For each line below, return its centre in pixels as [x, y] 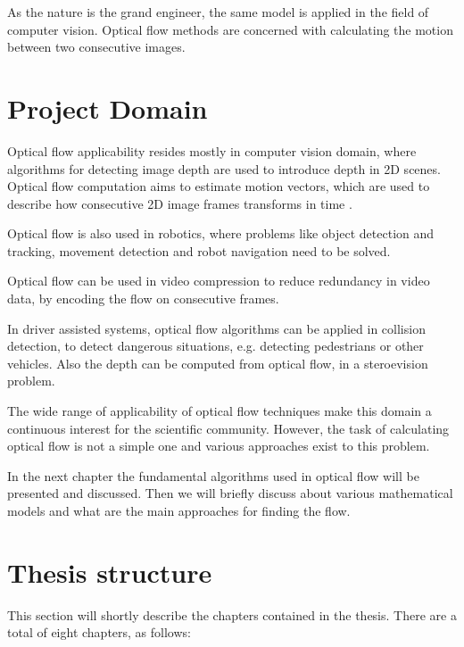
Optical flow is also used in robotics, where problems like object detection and [221, 233]
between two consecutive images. [96, 47]
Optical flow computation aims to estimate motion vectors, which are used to [219, 186]
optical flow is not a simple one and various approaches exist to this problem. [219, 446]
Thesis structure [110, 572]
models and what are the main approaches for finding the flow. [179, 510]
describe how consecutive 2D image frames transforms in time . [180, 203]
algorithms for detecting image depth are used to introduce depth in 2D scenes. [224, 168]
